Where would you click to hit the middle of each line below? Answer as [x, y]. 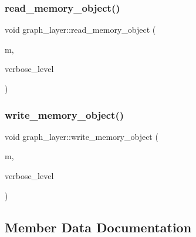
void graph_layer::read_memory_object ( [80, 30]
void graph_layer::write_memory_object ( [82, 136]
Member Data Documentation [98, 227]
